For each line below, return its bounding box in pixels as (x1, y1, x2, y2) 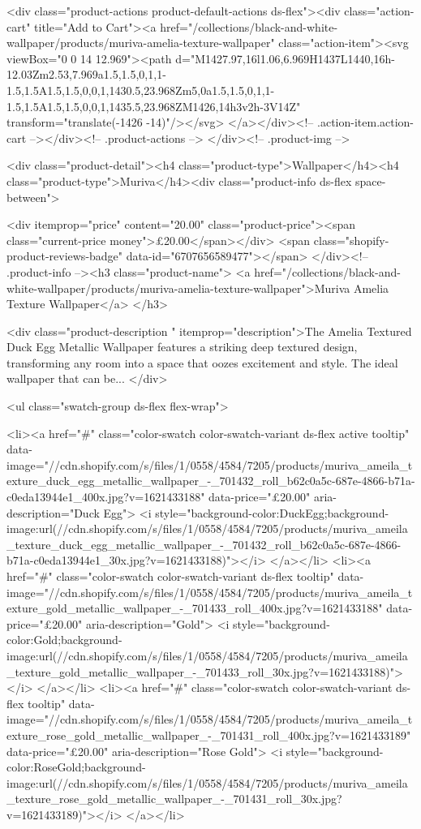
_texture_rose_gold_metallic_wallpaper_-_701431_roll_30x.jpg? (6, 790, 342, 807)
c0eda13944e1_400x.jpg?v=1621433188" (6, 488, 205, 505)
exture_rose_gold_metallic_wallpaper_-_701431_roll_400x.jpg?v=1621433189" (6, 726, 411, 743)
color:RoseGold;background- (6, 758, 146, 775)
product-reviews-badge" (6, 247, 123, 264)
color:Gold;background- (6, 631, 122, 648)
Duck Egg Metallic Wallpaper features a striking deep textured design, (6, 338, 358, 355)
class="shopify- (313, 231, 389, 248)
